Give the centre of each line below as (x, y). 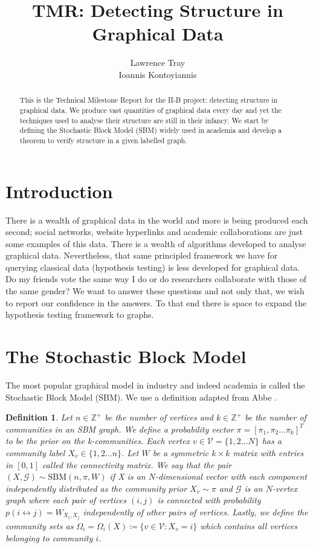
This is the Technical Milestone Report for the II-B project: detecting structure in (149, 100)
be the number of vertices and (159, 417)
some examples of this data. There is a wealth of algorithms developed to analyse (156, 243)
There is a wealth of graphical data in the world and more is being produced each (157, 220)
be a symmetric (181, 452)
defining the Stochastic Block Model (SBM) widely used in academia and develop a (151, 130)
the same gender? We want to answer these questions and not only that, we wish (155, 291)
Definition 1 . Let (39, 417)
